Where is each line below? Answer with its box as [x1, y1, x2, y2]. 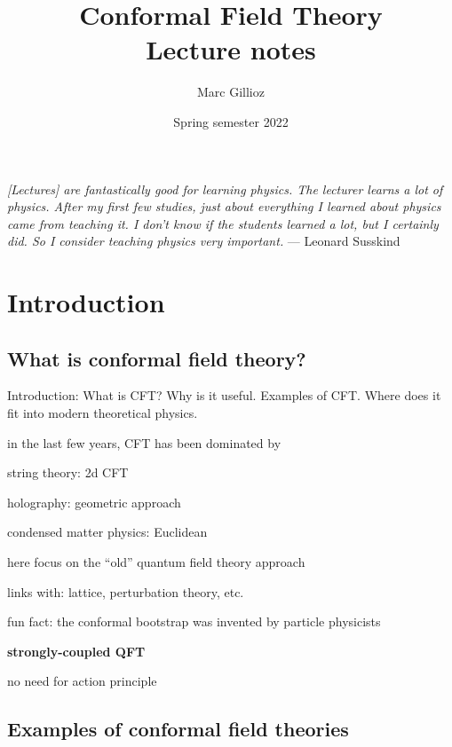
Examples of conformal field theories [7, 715, 349, 743]
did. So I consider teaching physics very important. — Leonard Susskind [7, 232, 400, 250]
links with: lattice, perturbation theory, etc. [7, 582, 244, 601]
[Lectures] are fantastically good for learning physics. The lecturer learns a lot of [7, 179, 443, 198]
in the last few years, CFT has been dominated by [7, 433, 282, 452]
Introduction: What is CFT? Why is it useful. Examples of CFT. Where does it [7, 386, 441, 405]
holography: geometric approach [7, 492, 181, 511]
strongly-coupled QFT [7, 641, 146, 660]
